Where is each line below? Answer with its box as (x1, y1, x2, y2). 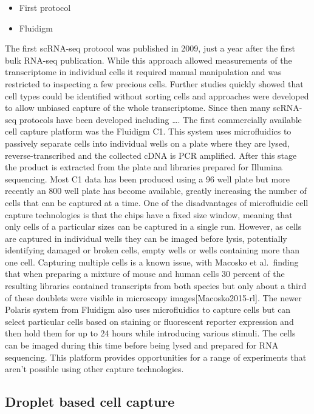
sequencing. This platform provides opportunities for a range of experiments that (5, 350, 307, 363)
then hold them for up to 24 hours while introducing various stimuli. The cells (5, 327, 296, 339)
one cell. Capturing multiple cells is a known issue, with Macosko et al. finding (5, 255, 299, 268)
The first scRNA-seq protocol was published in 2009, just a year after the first (5, 42, 296, 55)
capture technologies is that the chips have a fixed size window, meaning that (5, 208, 293, 221)
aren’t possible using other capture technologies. (5, 362, 184, 375)
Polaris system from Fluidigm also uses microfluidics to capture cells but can (5, 303, 291, 316)
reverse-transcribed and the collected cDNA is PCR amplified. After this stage (5, 149, 297, 161)
